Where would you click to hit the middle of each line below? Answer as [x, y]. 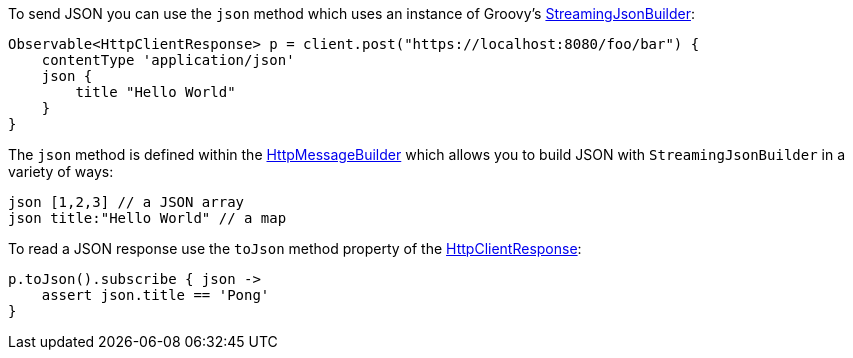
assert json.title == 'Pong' [155, 295]
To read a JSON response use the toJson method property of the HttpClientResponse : [295, 248]
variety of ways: [61, 171]
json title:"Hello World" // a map [147, 218]
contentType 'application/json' [168, 60]
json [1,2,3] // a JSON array [126, 202]
